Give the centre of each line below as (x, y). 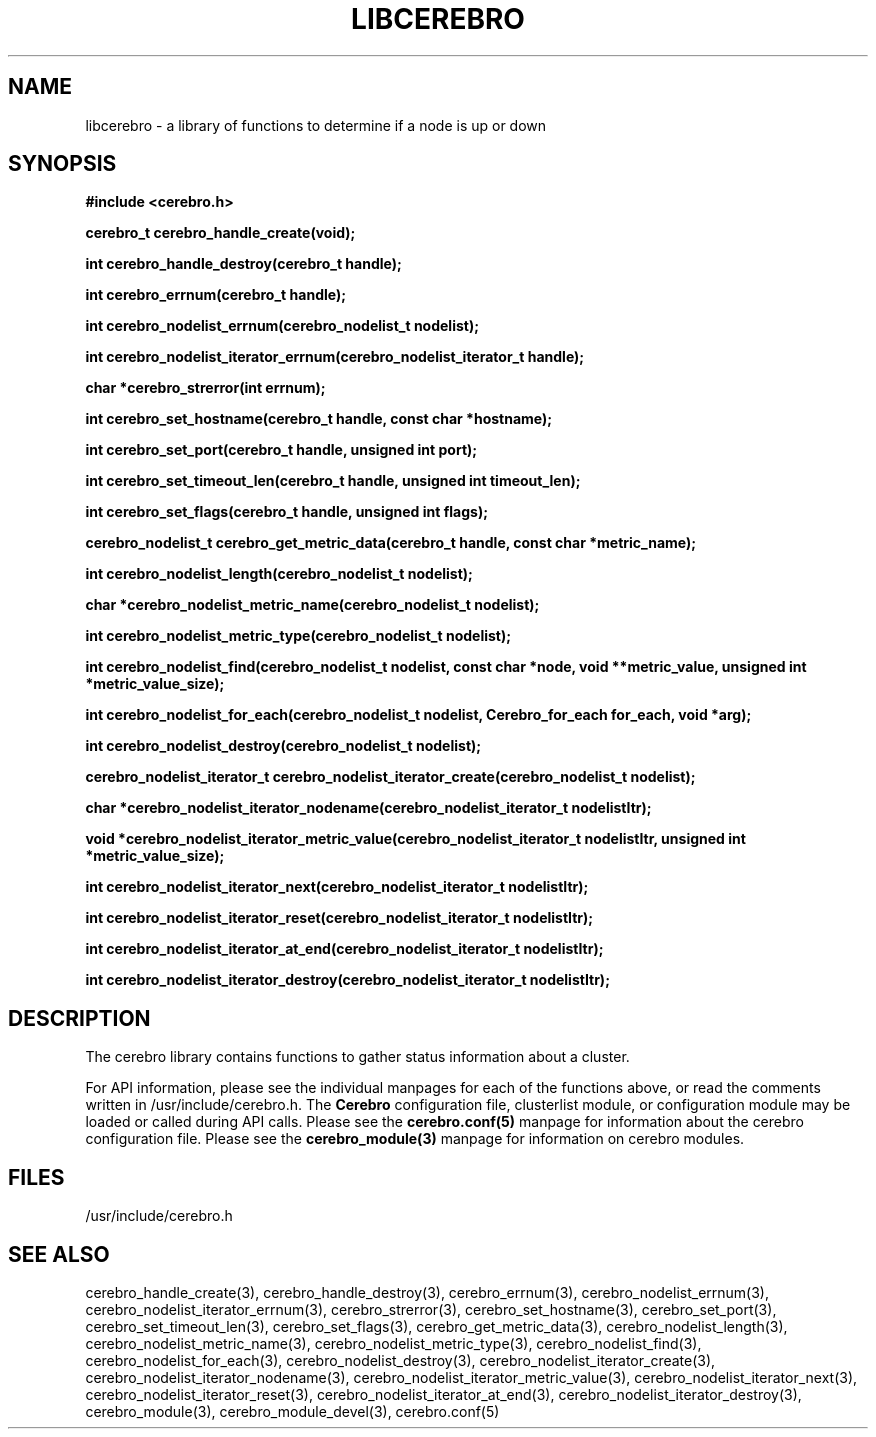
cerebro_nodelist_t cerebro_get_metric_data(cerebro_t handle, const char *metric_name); (391, 543)
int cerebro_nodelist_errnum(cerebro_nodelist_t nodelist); (282, 326)
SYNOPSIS (62, 164)
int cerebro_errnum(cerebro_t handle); (215, 295)
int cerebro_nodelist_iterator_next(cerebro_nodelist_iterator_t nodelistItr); (337, 887)
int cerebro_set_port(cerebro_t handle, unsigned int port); (281, 450)
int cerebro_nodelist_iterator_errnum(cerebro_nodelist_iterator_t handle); (335, 357)
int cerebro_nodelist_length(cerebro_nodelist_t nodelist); (279, 574)
